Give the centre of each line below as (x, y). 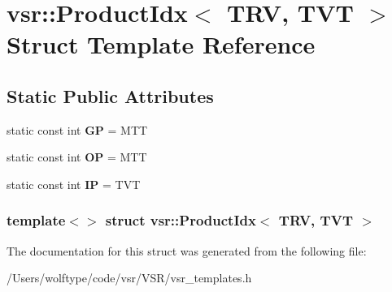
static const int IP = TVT (74, 184)
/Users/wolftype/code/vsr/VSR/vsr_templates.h (129, 278)
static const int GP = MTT (77, 129)
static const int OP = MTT (77, 157)
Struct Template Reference (161, 44)
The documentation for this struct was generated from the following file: (187, 250)
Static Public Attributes (110, 95)
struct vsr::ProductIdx (181, 220)
